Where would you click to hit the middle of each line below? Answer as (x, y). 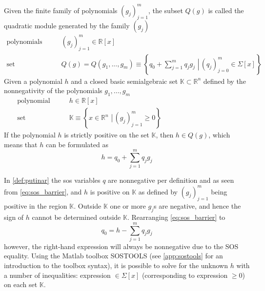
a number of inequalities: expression (57, 275)
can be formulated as (77, 144)
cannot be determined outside (76, 217)
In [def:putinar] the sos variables (52, 180)
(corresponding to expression (185, 275)
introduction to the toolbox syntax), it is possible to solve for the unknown (116, 265)
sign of (14, 217)
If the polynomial (30, 135)
